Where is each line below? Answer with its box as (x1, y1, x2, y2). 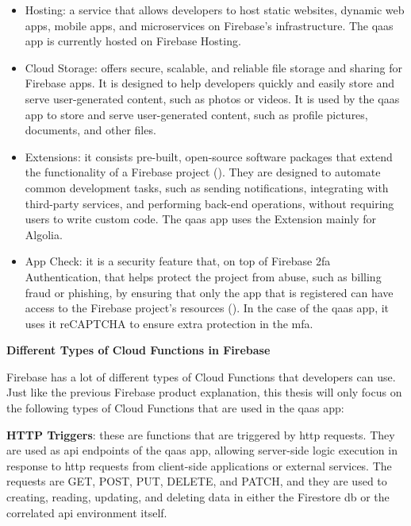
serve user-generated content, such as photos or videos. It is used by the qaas (25, 90, 400, 106)
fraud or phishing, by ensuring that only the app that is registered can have (25, 284, 394, 300)
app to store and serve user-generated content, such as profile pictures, (25, 106, 368, 122)
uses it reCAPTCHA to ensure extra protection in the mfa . (25, 315, 313, 331)
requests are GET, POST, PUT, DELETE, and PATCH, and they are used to (6, 473, 387, 489)
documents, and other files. (25, 122, 156, 138)
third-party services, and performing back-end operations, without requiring (25, 195, 394, 211)
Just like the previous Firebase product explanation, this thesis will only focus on (6, 384, 402, 400)
